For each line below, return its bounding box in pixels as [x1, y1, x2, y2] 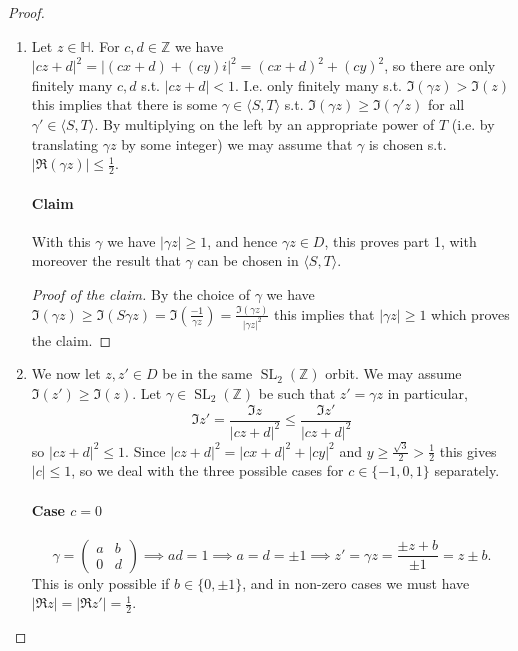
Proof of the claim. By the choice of [31, 283, 250, 304]
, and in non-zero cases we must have [242, 572, 470, 593]
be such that [258, 382, 336, 403]
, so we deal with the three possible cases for [71, 460, 344, 481]
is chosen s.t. [368, 133, 447, 154]
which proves [431, 303, 510, 324]
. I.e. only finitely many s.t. [235, 74, 402, 95]
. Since [125, 440, 166, 461]
